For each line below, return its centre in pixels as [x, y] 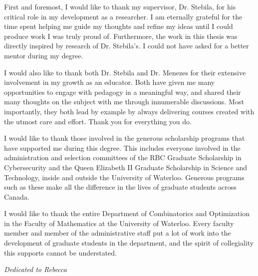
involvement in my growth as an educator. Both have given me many [110, 82]
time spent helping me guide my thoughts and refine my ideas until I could [119, 26]
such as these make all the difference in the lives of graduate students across [120, 187]
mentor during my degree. [44, 55]
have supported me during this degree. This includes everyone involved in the [122, 147]
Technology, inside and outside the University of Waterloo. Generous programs [124, 177]
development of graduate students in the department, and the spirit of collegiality [129, 243]
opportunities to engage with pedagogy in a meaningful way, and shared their [123, 92]
